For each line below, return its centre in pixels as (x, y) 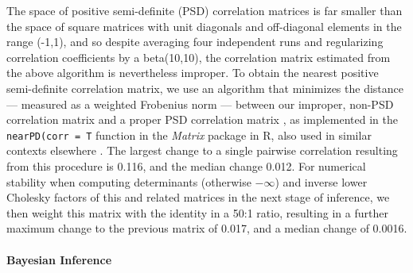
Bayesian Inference (59, 259)
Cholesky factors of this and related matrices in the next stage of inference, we (198, 197)
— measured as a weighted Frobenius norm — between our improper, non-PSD (200, 104)
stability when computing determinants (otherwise (129, 181)
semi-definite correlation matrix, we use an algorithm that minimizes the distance (205, 88)
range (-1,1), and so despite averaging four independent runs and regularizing (195, 42)
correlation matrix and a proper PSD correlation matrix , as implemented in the (202, 119)
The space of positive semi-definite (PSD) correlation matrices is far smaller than (205, 10)
